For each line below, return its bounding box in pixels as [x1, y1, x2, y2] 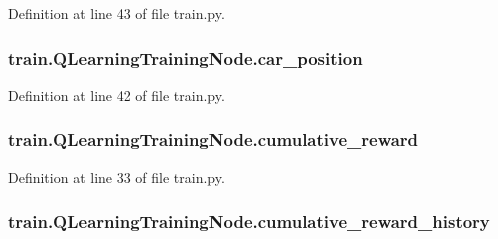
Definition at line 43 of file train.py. [8, 3, 225, 23]
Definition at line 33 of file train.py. [8, 166, 225, 187]
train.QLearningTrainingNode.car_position [8, 45, 363, 70]
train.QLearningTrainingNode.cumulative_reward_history [8, 209, 490, 234]
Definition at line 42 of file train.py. [8, 84, 225, 105]
